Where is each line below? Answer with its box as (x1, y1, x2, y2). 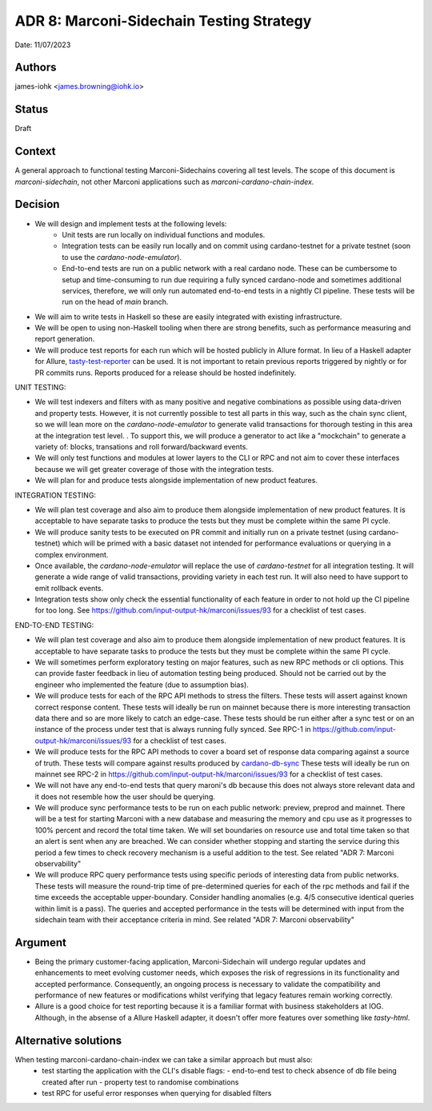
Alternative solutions (14, 1033, 122, 1047)
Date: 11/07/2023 (14, 40, 71, 50)
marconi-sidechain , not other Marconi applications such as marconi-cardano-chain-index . (14, 177, 314, 186)
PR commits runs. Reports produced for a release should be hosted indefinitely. (34, 368, 297, 378)
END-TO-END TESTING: (14, 620, 94, 629)
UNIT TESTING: (14, 382, 66, 392)
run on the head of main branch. (62, 297, 169, 307)
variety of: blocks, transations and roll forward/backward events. (34, 442, 248, 451)
